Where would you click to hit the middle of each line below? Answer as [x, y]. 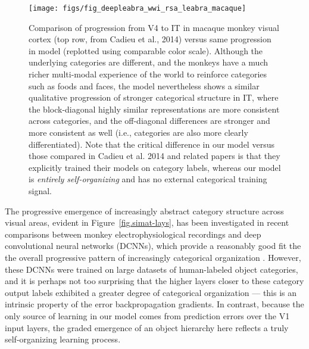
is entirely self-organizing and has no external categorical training [148, 179]
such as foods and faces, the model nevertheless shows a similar [144, 85]
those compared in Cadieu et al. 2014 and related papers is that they [154, 156]
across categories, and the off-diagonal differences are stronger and [149, 121]
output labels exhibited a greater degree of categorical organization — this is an [151, 292]
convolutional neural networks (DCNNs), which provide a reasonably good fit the [153, 246]
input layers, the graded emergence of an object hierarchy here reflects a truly [147, 327]
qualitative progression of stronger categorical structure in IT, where [154, 97]
